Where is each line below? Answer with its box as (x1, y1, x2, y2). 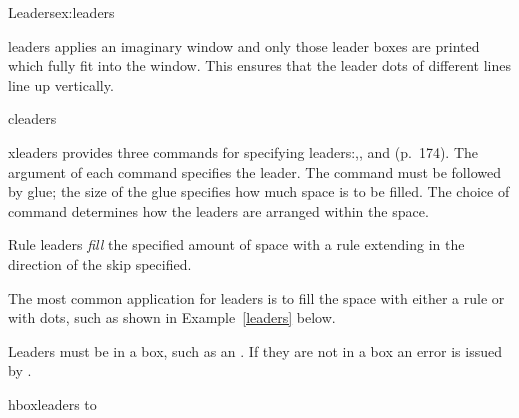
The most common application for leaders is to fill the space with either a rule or (8, 287, 505, 308)
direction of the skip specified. (8, 253, 192, 274)
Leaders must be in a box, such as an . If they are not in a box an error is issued (8, 340, 503, 361)
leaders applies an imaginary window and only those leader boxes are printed (8, 35, 480, 56)
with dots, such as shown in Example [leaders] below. (8, 307, 336, 328)
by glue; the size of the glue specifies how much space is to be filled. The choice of (8, 181, 510, 202)
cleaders (8, 108, 57, 129)
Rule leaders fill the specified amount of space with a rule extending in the (8, 234, 465, 255)
